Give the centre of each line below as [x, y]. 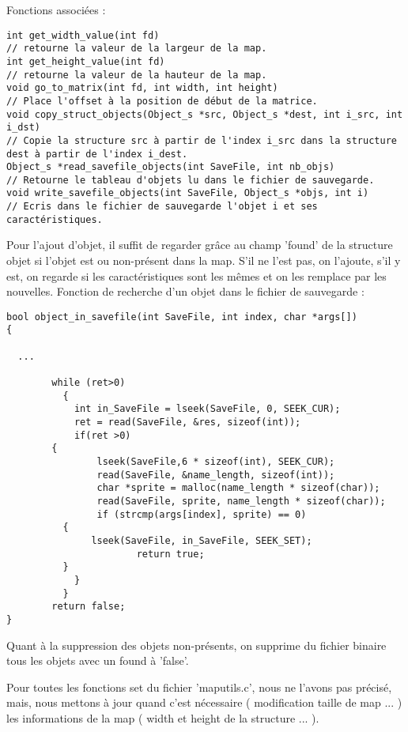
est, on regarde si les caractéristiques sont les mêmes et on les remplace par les [196, 275]
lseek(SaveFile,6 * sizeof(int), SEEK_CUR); [216, 462]
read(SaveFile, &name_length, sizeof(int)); [216, 475]
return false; [89, 607]
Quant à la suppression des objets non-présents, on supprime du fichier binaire [196, 645]
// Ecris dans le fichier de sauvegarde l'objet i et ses [162, 207]
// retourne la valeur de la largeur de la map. [137, 49]
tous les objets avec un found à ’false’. [98, 660]
